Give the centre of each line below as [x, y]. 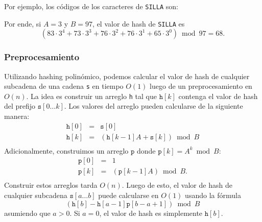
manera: [17, 116]
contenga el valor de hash [218, 96]
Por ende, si [23, 23]
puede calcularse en [128, 195]
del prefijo [20, 106]
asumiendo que [27, 213]
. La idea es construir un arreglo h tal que [91, 96]
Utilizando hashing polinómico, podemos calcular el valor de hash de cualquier [127, 76]
